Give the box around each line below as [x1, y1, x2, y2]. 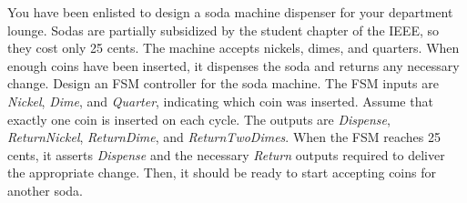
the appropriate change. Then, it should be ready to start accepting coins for [7, 163, 437, 182]
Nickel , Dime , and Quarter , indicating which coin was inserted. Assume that [7, 91, 433, 110]
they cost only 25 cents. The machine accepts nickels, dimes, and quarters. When [7, 38, 460, 57]
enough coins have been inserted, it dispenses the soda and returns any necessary [7, 56, 460, 75]
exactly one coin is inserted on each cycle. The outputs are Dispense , [7, 109, 391, 128]
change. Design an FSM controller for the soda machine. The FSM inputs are [7, 74, 439, 93]
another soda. [7, 180, 83, 199]
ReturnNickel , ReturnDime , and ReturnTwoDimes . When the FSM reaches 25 [7, 127, 441, 147]
